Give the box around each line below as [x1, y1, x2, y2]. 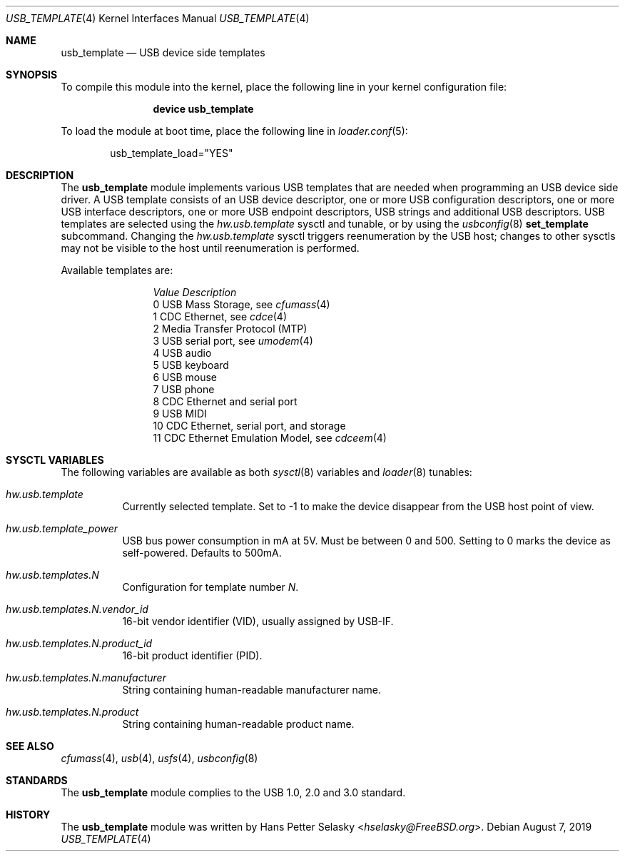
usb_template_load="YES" [110, 147, 233, 159]
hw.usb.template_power [6, 522, 118, 534]
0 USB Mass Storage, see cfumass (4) [153, 298, 330, 310]
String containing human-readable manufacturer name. [122, 684, 382, 696]
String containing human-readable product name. [122, 718, 355, 730]
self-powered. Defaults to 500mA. [122, 547, 282, 559]
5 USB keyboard [153, 359, 229, 371]
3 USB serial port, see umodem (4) [153, 335, 313, 347]
